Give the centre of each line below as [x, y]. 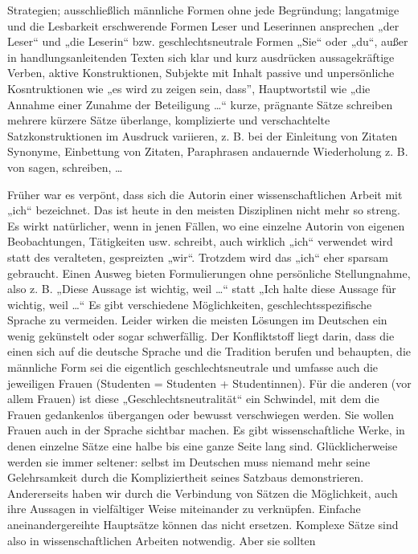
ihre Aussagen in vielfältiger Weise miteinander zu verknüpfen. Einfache [184, 509]
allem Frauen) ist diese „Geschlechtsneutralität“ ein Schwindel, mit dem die [193, 399]
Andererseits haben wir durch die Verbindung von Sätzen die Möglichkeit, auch [203, 493]
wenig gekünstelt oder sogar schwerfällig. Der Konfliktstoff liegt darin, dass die [201, 335]
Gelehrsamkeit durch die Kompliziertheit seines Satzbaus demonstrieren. [186, 477]
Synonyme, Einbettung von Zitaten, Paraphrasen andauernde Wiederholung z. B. [208, 151]
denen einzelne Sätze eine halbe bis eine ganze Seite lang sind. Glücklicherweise [203, 446]
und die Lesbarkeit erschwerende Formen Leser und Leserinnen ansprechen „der [203, 25]
